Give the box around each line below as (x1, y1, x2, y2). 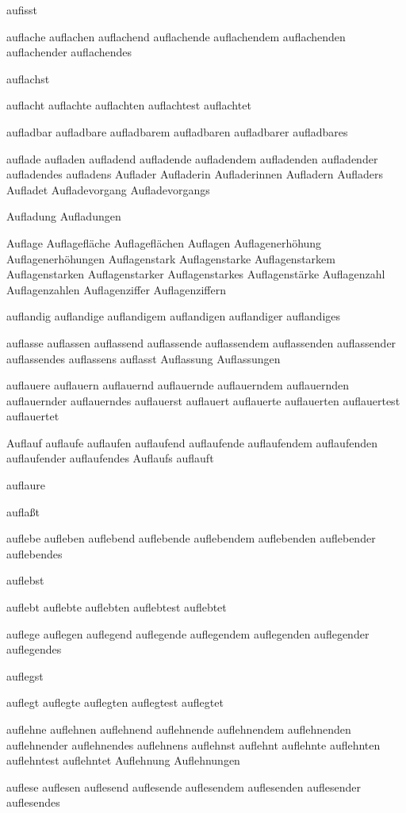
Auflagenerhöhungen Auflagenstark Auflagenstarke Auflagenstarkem (6, 250, 335, 267)
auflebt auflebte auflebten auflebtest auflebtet (6, 599, 227, 616)
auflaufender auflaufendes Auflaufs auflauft (6, 450, 214, 466)
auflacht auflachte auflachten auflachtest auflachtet (6, 97, 251, 113)
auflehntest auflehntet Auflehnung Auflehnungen (6, 752, 240, 769)
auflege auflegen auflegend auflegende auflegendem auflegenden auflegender (6, 625, 370, 642)
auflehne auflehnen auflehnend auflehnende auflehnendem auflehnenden (6, 721, 351, 737)
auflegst (6, 667, 44, 684)
